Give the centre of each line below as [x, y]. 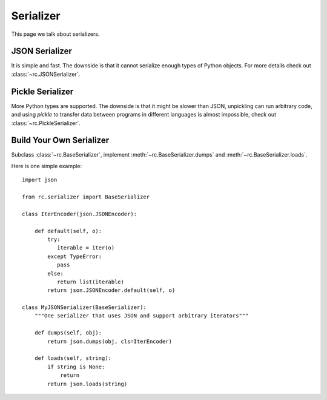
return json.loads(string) [88, 384]
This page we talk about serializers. [55, 34]
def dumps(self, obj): [68, 333]
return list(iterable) [90, 282]
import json [40, 180]
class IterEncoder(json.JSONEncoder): [80, 214]
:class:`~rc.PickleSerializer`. [46, 123]
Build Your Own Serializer [60, 141]
